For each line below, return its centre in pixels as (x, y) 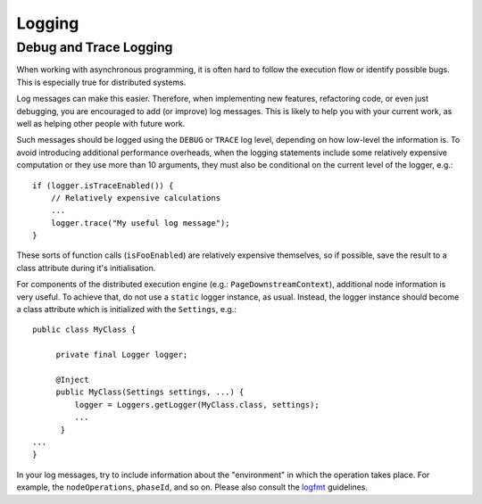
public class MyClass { (84, 330)
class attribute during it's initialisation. (86, 268)
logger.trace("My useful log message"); (141, 223)
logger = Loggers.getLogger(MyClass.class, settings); (197, 405)
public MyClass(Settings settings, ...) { (150, 392)
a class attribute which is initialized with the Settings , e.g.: (126, 310)
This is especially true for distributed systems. (101, 82)
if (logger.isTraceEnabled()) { (103, 186)
